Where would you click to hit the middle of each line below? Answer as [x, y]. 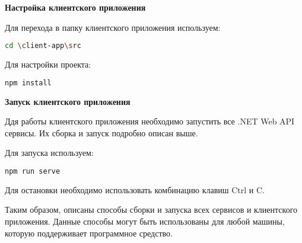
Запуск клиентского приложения [68, 101]
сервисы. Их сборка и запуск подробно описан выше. [101, 132]
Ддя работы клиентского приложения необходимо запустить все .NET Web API [150, 121]
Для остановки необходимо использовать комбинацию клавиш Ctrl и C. [135, 189]
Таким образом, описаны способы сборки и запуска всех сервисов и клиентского [151, 210]
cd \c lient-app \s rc [43, 46]
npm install [28, 83]
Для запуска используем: [49, 153]
